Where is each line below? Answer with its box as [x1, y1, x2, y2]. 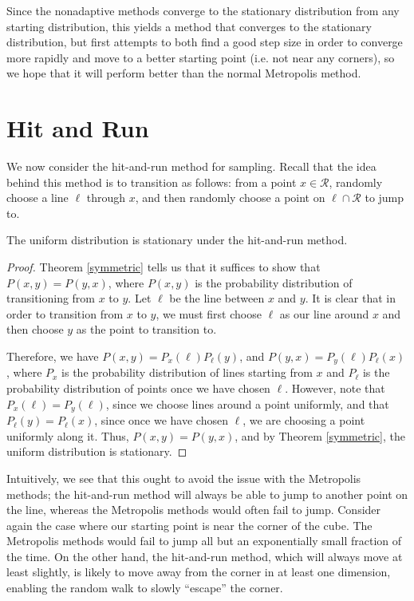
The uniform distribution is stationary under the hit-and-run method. [6, 231, 348, 248]
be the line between [169, 290, 265, 306]
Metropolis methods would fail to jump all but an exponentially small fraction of [6, 532, 402, 549]
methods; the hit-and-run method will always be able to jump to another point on [6, 485, 408, 502]
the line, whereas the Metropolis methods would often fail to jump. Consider [6, 501, 381, 518]
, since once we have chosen [94, 412, 228, 429]
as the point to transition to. [76, 321, 217, 338]
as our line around [279, 305, 369, 322]
